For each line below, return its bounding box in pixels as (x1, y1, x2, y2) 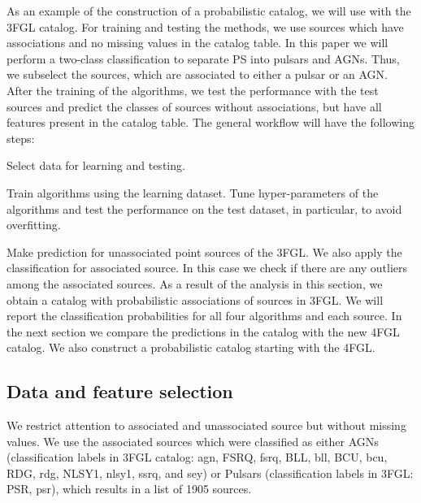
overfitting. (7, 216, 61, 233)
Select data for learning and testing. (7, 157, 185, 174)
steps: (7, 129, 35, 146)
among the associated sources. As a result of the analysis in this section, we (7, 275, 383, 292)
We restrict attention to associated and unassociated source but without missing (7, 417, 406, 434)
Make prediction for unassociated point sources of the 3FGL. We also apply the (7, 243, 402, 260)
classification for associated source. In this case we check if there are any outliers (7, 259, 408, 276)
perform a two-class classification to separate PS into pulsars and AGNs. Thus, (7, 50, 400, 67)
